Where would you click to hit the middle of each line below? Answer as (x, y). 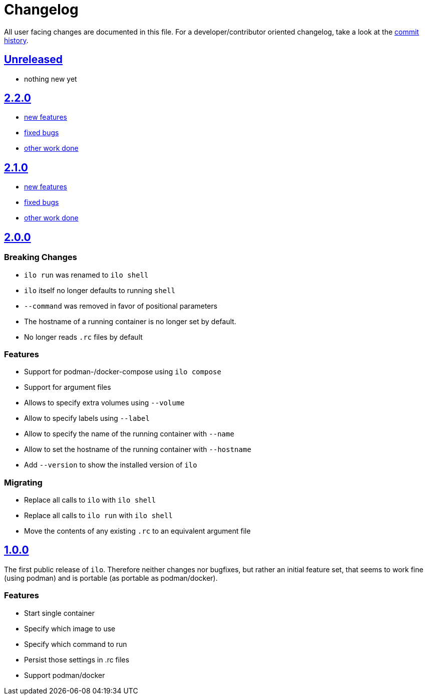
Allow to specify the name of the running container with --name (129, 434)
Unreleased (34, 60)
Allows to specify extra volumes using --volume (104, 403)
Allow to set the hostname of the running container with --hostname (138, 449)
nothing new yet (51, 79)
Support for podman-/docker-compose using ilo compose (123, 372)
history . (16, 40)
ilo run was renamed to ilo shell (86, 275)
